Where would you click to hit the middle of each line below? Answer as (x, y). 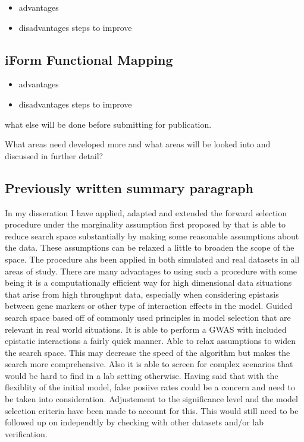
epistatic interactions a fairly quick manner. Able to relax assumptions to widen (150, 341)
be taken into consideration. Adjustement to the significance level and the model (151, 399)
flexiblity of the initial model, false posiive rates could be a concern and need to (150, 387)
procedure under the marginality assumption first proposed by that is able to (145, 224)
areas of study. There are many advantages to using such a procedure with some (151, 271)
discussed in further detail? (54, 155)
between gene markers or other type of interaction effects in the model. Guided (149, 306)
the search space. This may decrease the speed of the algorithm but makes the (148, 352)
